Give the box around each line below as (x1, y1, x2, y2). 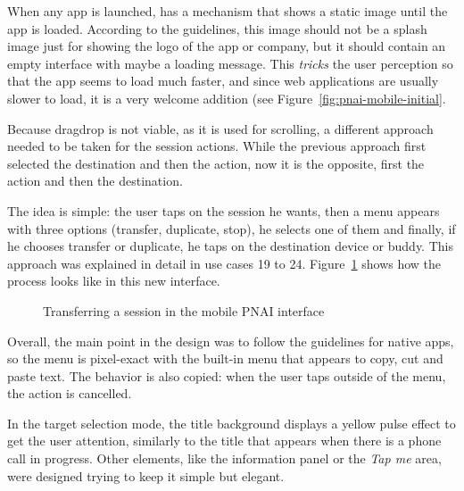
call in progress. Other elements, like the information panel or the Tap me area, (7, 449, 442, 468)
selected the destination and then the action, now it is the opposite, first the (7, 154, 425, 172)
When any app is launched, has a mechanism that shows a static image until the (7, 2, 448, 20)
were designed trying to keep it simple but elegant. (7, 466, 285, 485)
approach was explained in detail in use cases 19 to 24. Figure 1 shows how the (7, 254, 442, 272)
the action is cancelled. (7, 384, 132, 403)
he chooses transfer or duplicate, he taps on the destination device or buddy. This (7, 237, 453, 255)
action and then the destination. (7, 171, 183, 190)
